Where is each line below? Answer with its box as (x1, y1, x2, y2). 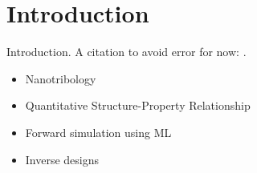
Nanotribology (25, 70, 96, 86)
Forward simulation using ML (25, 123, 172, 140)
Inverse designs (25, 151, 100, 167)
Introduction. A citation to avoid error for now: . (6, 43, 247, 60)
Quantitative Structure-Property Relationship (25, 97, 251, 114)
